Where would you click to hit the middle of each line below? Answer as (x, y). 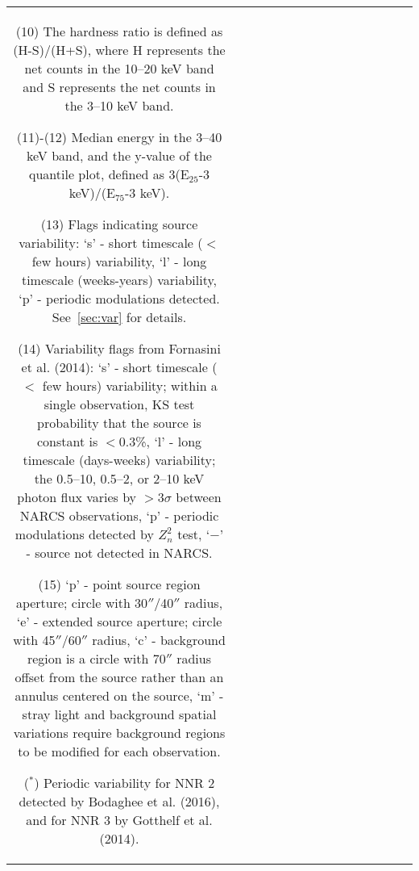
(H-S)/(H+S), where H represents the (119, 50)
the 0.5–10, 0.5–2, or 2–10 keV (119, 478)
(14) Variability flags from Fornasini (119, 348)
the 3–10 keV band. (119, 105)
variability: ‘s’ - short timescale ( (111, 243)
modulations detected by (84, 534)
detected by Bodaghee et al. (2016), (119, 801)
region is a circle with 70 (96, 658)
